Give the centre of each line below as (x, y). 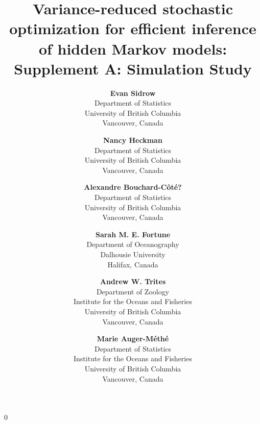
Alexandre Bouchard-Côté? (133, 187)
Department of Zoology (133, 291)
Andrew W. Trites (133, 281)
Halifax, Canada (133, 264)
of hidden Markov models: (133, 48)
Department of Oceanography (133, 244)
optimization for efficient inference (133, 28)
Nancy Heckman (133, 140)
